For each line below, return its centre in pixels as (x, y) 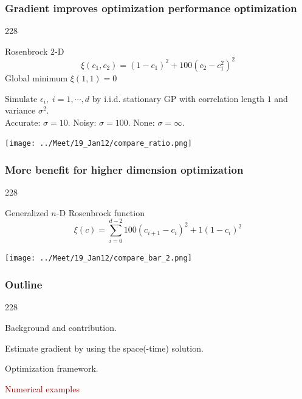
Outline (24, 285)
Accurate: (23, 122)
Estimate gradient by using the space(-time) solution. (104, 348)
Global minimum (36, 77)
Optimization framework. (52, 368)
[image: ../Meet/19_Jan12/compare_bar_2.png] (98, 258)
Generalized (27, 212)
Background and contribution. (61, 327)
